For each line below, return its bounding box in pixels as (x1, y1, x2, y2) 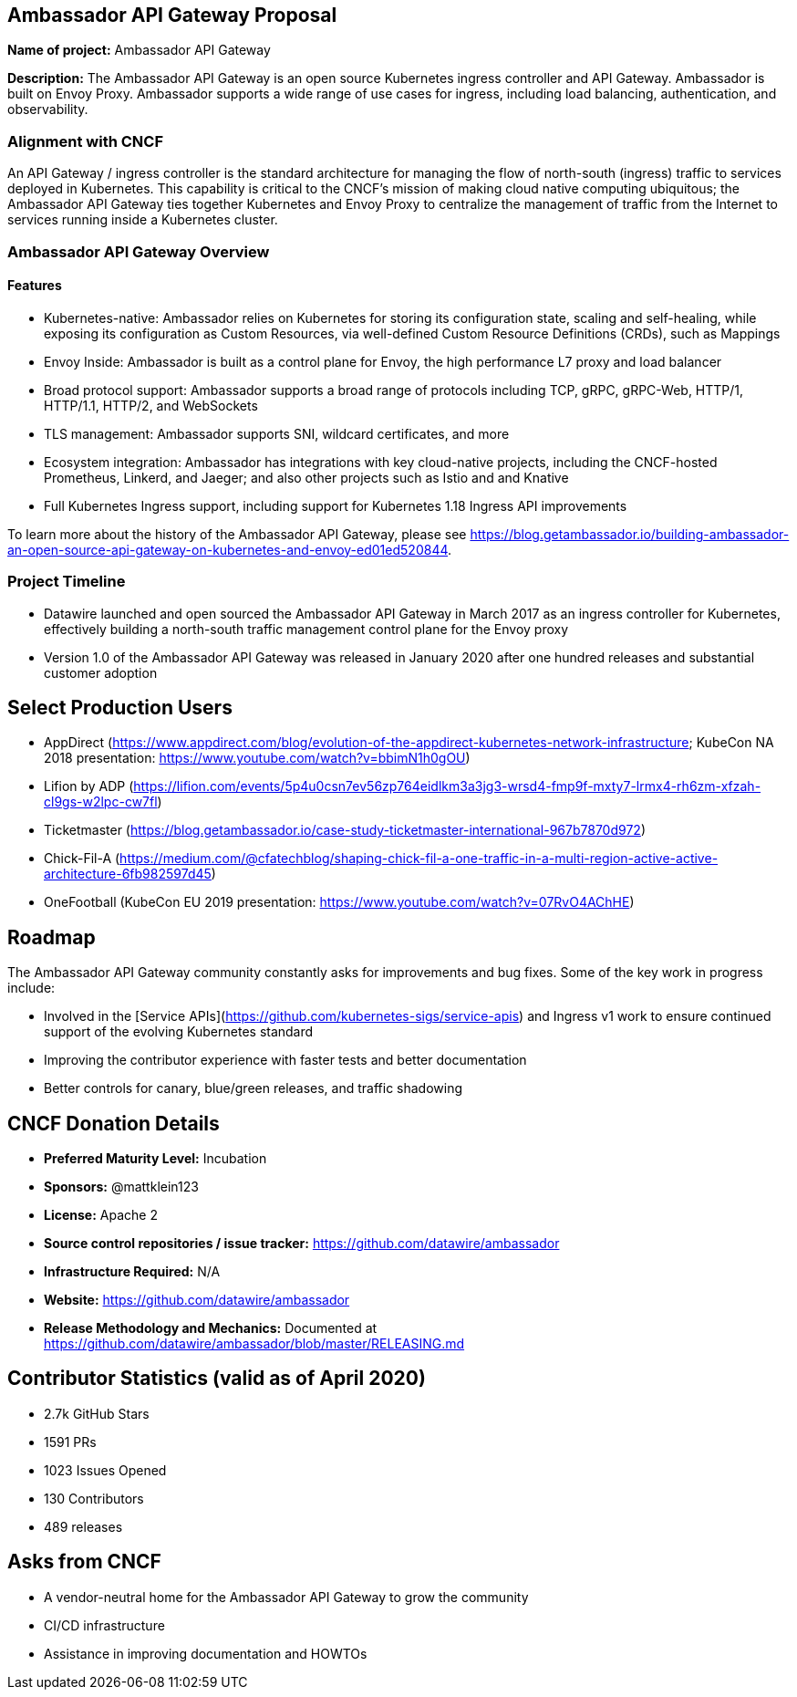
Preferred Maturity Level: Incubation (44, 1150, 267, 1167)
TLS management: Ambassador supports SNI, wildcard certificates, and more (44, 425, 510, 442)
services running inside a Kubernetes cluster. (7, 212, 278, 228)
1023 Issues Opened (44, 1462, 167, 1478)
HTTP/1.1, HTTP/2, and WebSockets (44, 397, 258, 413)
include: (7, 980, 56, 996)
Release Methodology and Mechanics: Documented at (44, 1320, 378, 1337)
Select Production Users (7, 695, 233, 719)
